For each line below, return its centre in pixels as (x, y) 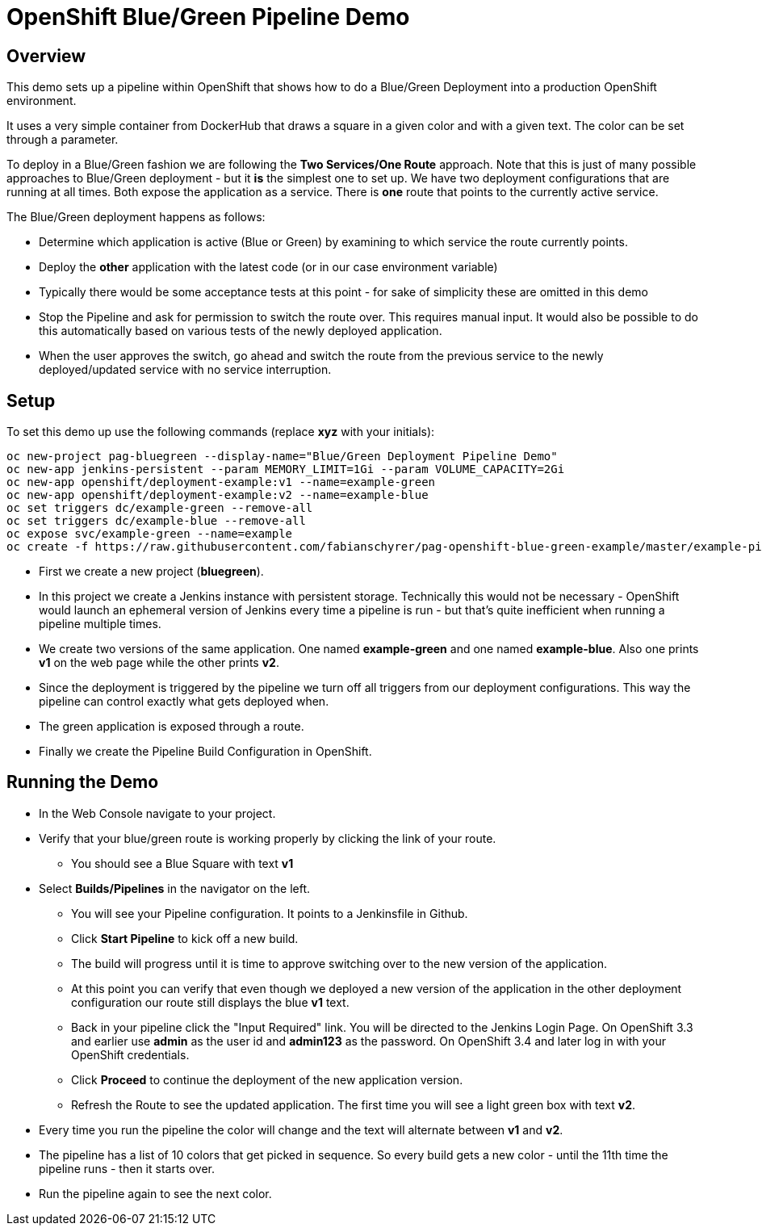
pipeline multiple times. (100, 624)
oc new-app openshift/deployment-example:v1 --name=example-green (221, 482)
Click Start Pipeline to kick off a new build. (185, 938)
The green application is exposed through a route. (172, 727)
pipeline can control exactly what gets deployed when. (184, 702)
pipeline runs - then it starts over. (127, 1168)
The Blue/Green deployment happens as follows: (136, 217)
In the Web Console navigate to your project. (157, 813)
